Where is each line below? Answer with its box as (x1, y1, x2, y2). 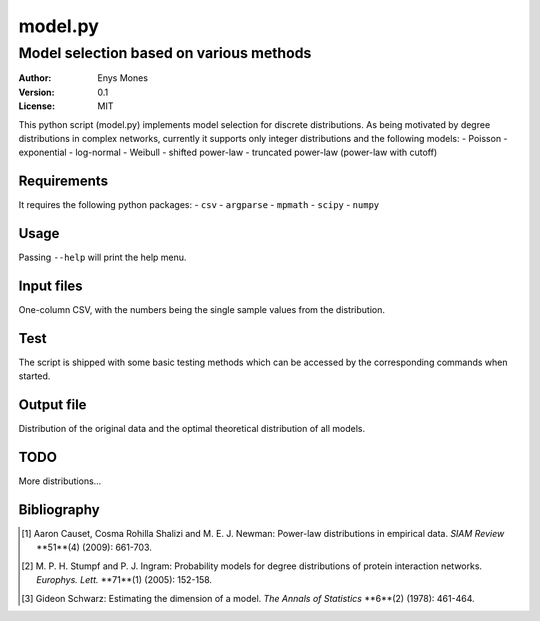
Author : (18, 72, 52, 84)
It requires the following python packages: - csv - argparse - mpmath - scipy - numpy (18, 199, 380, 211)
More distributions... (18, 475, 102, 487)
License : (18, 100, 55, 112)
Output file (18, 396, 87, 414)
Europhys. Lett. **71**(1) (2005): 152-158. (36, 574, 213, 586)
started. (18, 370, 51, 382)
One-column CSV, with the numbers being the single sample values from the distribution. (18, 304, 385, 316)
